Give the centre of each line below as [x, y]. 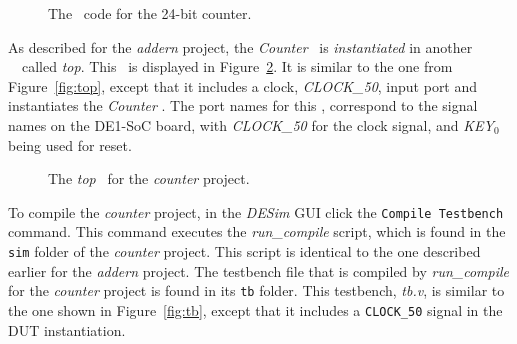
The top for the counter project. [149, 178]
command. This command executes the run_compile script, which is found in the [257, 231]
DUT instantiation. [67, 329]
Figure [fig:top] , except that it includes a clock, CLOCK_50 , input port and [243, 85]
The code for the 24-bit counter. [150, 13]
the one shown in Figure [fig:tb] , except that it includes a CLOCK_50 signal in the [255, 309]
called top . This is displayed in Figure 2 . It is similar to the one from [237, 66]
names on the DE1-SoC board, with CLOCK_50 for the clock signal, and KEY [251, 124]
